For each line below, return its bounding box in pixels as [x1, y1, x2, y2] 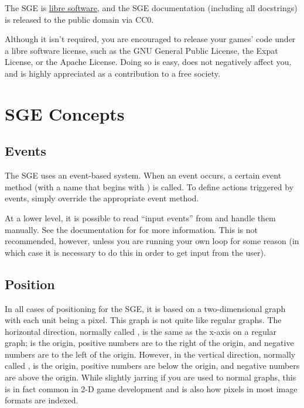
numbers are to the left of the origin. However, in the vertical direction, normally [5, 348, 296, 360]
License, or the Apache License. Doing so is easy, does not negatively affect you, [5, 56, 292, 68]
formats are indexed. [5, 394, 78, 406]
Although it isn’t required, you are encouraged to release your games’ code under [5, 33, 296, 45]
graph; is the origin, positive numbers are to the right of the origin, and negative [5, 337, 294, 349]
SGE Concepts [5, 101, 125, 125]
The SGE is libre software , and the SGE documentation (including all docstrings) [5, 2, 298, 13]
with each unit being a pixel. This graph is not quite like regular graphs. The [5, 314, 282, 326]
